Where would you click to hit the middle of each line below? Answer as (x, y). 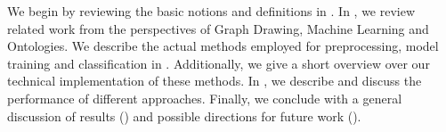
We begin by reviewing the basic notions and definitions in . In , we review (211, 11)
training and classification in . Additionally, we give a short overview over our (219, 63)
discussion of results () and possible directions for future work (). (184, 115)
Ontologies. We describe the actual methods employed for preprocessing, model (223, 46)
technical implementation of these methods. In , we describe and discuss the (215, 81)
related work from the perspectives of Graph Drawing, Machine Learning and (218, 28)
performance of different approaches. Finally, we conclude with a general (205, 98)
